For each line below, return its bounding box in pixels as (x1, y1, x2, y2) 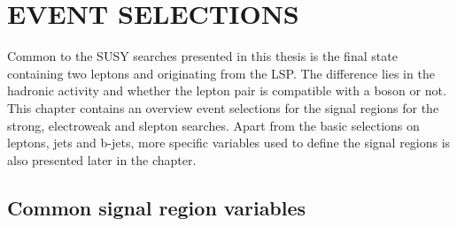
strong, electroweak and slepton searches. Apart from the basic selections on (7, 116, 420, 134)
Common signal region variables (7, 193, 306, 221)
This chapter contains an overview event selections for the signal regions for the (7, 98, 439, 117)
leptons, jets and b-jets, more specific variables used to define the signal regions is (7, 133, 451, 152)
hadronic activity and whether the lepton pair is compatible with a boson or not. (7, 81, 446, 100)
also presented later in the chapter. (7, 150, 197, 169)
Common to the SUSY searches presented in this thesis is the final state (7, 47, 398, 65)
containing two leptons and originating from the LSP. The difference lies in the (7, 64, 435, 82)
